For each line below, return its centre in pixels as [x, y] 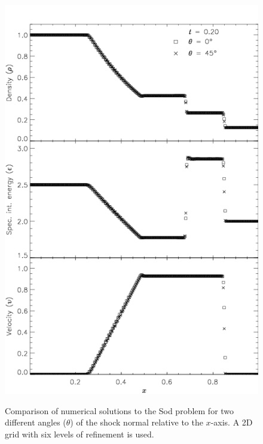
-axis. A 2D [232, 422]
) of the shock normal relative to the [137, 422]
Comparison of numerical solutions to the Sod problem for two [120, 410]
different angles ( [36, 422]
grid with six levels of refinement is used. [79, 434]
